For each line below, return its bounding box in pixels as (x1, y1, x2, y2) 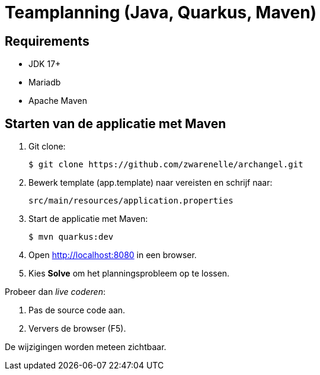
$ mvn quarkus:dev (28, 232, 114, 242)
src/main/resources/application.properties (28, 196, 233, 206)
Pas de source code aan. (28, 305, 126, 316)
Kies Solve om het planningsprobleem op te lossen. (28, 268, 230, 279)
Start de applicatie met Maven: (28, 214, 148, 224)
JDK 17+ (28, 59, 61, 69)
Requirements (5, 33, 89, 49)
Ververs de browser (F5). (28, 323, 126, 334)
